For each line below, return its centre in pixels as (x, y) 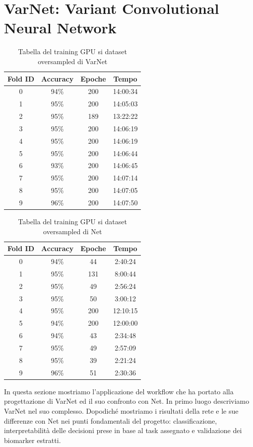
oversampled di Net (73, 231)
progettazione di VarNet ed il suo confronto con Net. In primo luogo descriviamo (127, 401)
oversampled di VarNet (73, 61)
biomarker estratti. (32, 440)
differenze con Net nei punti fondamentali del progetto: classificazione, (111, 420)
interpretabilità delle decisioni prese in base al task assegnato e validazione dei (123, 430)
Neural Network (60, 28)
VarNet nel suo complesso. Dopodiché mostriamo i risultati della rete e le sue (121, 410)
